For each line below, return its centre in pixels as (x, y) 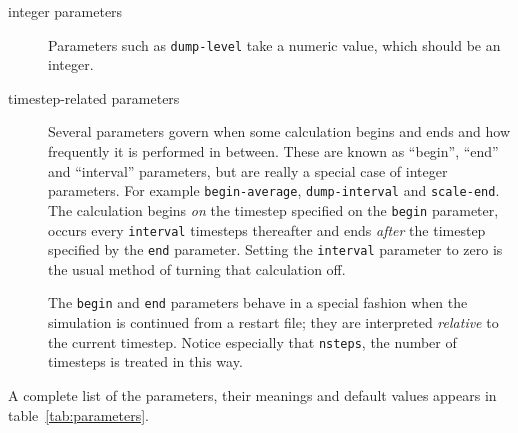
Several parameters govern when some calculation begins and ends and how (279, 131)
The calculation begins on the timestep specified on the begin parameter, (273, 209)
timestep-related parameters (94, 97)
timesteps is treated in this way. (145, 361)
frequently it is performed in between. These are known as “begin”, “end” (273, 151)
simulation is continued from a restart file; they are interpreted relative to (273, 322)
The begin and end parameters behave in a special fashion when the (258, 302)
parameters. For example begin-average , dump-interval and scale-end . (274, 190)
